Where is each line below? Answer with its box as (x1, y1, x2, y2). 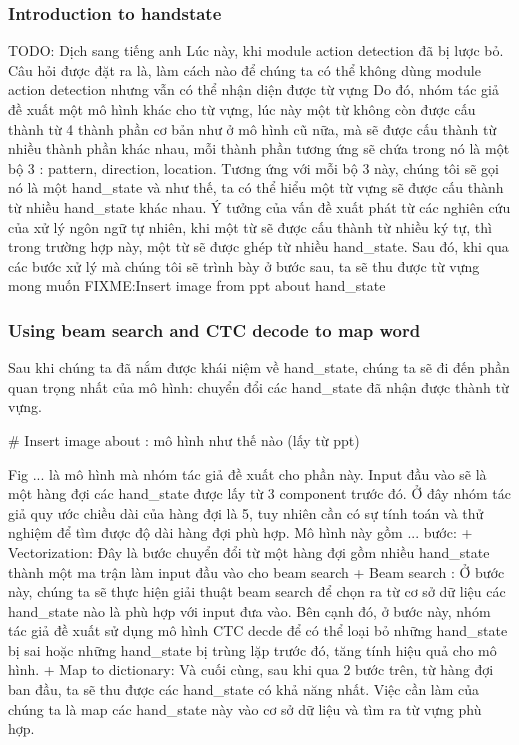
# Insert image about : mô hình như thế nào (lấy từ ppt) (8, 429, 360, 450)
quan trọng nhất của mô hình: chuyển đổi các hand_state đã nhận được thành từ (8, 376, 509, 397)
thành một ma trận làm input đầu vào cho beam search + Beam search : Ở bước (8, 561, 505, 582)
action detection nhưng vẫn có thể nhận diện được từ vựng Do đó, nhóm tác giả (8, 79, 500, 100)
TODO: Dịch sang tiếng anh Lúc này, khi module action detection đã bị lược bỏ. (8, 40, 504, 61)
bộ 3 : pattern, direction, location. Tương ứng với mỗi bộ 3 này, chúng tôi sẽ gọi (8, 157, 499, 178)
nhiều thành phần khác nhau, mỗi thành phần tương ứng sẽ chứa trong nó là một (8, 138, 510, 159)
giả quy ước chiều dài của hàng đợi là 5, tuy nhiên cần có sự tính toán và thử (8, 502, 484, 523)
